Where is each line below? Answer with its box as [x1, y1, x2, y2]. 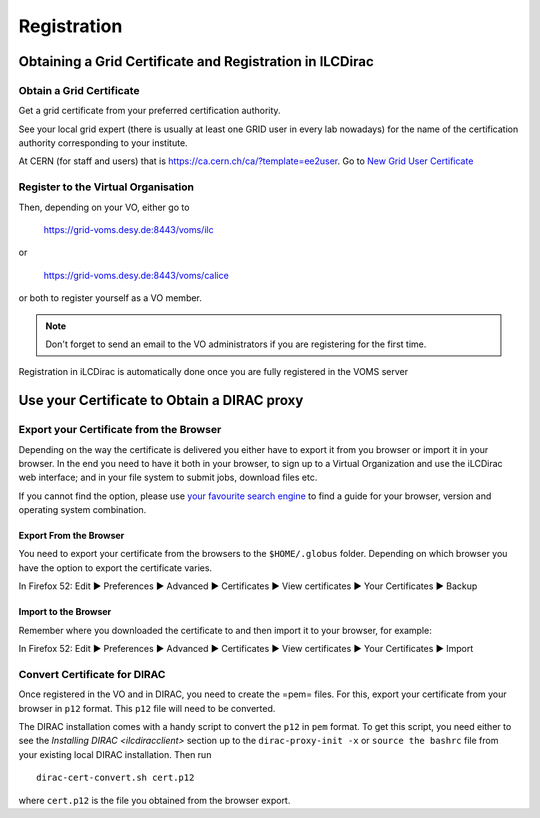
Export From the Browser [18, 530, 125, 542]
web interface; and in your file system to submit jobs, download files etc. [18, 471, 318, 484]
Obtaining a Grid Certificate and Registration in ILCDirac [18, 53, 374, 70]
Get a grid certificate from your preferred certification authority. [18, 105, 281, 117]
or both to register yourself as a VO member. [18, 292, 202, 304]
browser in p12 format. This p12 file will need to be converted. [18, 702, 276, 714]
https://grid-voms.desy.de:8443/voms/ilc [43, 224, 214, 236]
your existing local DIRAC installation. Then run [18, 748, 212, 760]
